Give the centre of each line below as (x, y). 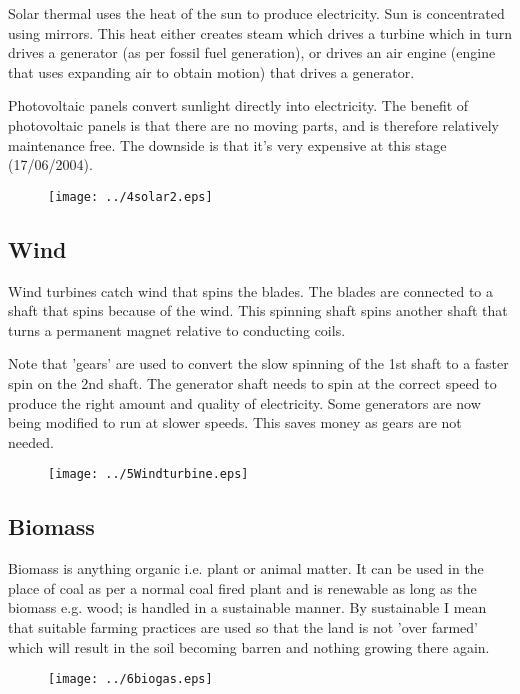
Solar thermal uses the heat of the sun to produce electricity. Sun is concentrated (256, 13)
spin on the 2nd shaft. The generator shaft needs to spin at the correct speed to (252, 382)
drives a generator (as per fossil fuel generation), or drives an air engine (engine (252, 52)
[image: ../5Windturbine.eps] (148, 474)
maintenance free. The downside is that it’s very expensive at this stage (227, 144)
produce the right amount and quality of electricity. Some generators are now (244, 402)
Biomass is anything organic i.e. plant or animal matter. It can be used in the (246, 568)
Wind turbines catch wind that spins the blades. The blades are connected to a (251, 290)
